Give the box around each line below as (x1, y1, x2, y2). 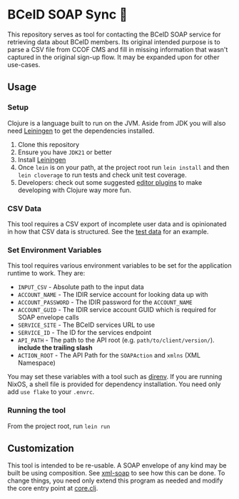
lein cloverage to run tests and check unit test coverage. (17, 171, 187, 179)
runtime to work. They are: (7, 269, 86, 278)
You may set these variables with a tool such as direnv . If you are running (7, 373, 223, 381)
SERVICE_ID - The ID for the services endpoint (17, 328, 152, 337)
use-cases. (7, 60, 41, 69)
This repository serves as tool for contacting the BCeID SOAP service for (7, 30, 221, 39)
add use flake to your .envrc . (7, 388, 95, 396)
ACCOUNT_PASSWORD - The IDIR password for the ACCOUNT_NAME (17, 298, 193, 306)
